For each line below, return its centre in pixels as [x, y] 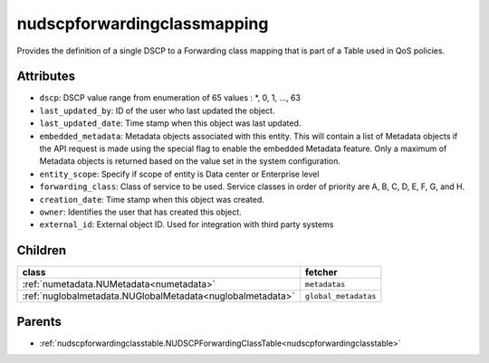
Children [42, 250]
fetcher [321, 272]
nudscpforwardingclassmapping [143, 24]
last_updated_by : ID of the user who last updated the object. [157, 110]
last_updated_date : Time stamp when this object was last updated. [170, 123]
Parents [39, 321]
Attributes [46, 76]
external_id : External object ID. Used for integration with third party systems [187, 224]
